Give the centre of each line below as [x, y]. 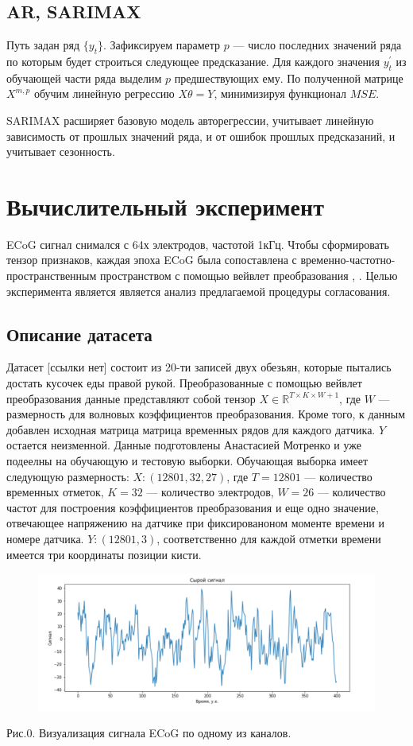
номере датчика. [45, 538]
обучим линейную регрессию [104, 93]
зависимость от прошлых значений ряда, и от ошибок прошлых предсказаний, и [201, 136]
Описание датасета [79, 334]
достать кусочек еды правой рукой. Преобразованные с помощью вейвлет [184, 383]
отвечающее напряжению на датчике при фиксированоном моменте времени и [195, 523]
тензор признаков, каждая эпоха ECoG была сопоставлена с [152, 260]
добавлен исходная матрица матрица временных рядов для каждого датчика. [191, 429]
